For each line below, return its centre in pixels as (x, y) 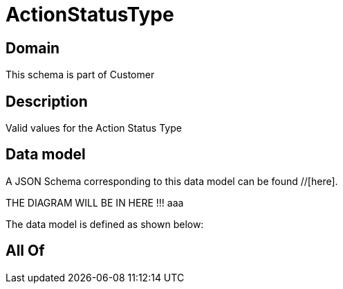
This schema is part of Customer (80, 75)
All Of (25, 251)
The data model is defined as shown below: (105, 224)
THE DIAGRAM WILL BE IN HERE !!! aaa (95, 202)
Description (47, 101)
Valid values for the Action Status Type (94, 128)
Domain (33, 48)
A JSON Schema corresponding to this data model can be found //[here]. (172, 181)
